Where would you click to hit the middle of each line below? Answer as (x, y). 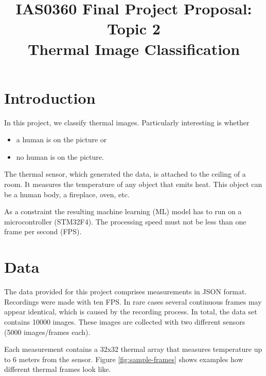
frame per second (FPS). (43, 231)
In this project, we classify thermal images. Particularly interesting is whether (127, 122)
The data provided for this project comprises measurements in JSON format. (126, 292)
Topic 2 (134, 29)
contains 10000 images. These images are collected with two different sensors (125, 321)
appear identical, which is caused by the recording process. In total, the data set (131, 312)
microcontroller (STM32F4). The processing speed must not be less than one (125, 221)
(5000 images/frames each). (47, 332)
